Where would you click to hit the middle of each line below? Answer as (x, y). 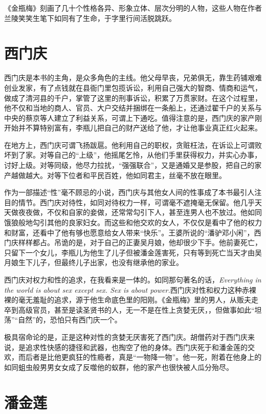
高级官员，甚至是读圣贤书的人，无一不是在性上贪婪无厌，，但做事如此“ (136, 309)
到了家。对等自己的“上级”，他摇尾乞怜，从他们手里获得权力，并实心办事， (136, 155)
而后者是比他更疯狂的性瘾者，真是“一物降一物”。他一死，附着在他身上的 (140, 357)
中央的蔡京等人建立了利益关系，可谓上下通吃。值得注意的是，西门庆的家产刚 (133, 117)
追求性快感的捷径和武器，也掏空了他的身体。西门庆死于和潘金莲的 (136, 347)
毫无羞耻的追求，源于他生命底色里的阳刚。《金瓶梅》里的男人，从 (127, 300)
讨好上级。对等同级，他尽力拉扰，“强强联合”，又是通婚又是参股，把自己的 (129, 165)
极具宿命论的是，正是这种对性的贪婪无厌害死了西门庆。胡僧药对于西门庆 (126, 336)
